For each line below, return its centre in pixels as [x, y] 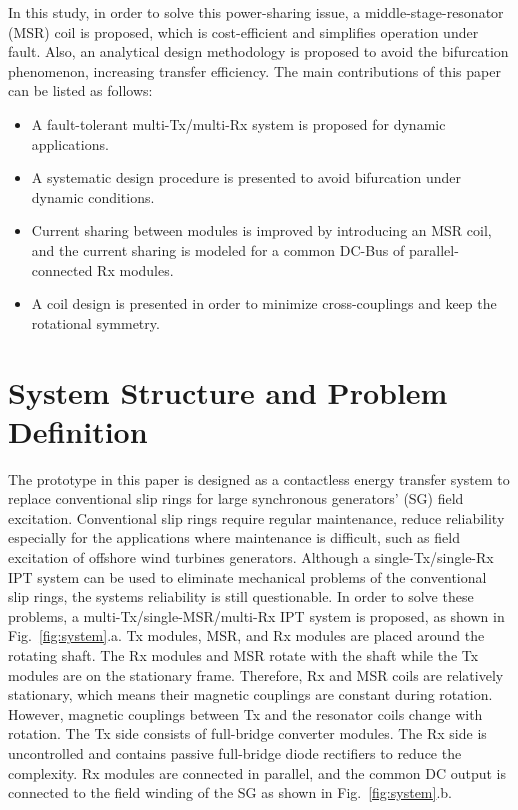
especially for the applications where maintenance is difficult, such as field [234, 537]
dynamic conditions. [93, 196]
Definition [78, 430]
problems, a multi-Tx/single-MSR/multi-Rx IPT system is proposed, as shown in [256, 615]
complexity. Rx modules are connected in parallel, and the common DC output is [257, 772]
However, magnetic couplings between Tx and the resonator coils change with [245, 713]
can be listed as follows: [80, 90]
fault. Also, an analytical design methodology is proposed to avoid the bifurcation [258, 51]
